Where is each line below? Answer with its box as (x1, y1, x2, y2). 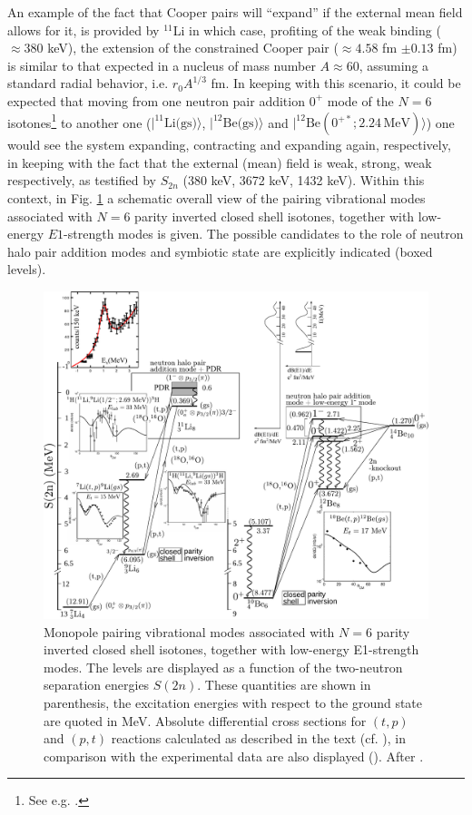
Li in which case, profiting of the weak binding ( (172, 20, 441, 39)
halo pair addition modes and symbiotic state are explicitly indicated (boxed (7, 241, 433, 260)
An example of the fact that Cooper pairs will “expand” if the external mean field (7, 3, 463, 21)
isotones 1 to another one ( (7, 110, 152, 132)
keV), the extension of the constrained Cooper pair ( (47, 38, 339, 57)
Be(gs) (222, 117, 260, 131)
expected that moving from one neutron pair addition (7, 91, 305, 110)
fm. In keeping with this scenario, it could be (211, 74, 461, 93)
